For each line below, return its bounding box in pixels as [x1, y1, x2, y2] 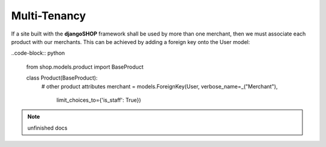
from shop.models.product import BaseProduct [26, 63, 144, 70]
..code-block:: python [11, 49, 65, 57]
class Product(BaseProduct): [26, 74, 98, 81]
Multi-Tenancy [11, 9, 86, 22]
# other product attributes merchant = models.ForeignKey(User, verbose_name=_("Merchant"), [41, 83, 278, 90]
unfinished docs [27, 124, 68, 131]
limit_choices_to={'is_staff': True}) [56, 96, 141, 104]
